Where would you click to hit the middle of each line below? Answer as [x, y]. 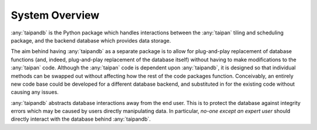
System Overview [55, 15]
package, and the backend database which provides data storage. [91, 40]
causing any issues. [35, 92]
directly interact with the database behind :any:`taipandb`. [81, 119]
